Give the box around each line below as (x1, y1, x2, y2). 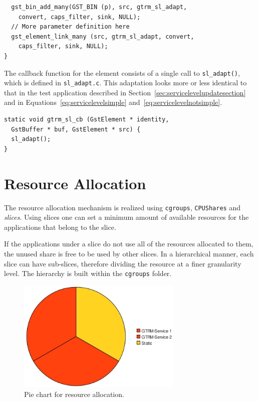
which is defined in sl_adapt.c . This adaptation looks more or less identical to (4, 77, 247, 88)
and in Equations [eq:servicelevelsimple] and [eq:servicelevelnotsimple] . (4, 97, 222, 107)
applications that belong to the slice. (4, 221, 116, 232)
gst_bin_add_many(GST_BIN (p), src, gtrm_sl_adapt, (11, 4, 187, 11)
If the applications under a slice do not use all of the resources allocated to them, (4, 238, 253, 249)
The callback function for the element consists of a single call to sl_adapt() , (4, 67, 240, 78)
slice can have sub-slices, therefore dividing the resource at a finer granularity (4, 258, 241, 269)
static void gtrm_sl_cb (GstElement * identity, (4, 116, 169, 123)
